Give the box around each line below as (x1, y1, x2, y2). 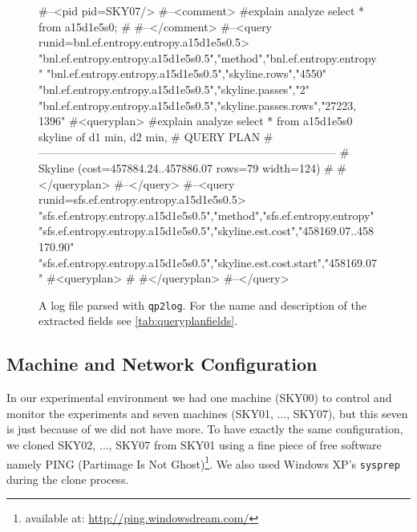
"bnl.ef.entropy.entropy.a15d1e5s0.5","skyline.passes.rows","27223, (38, 96, 357, 113)
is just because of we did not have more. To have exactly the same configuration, (6, 420, 403, 437)
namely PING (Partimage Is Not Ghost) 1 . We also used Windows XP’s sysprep (6, 453, 400, 472)
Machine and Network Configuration (6, 351, 318, 376)
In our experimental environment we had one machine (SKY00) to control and (6, 389, 392, 406)
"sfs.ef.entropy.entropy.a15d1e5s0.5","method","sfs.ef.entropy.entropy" (38, 206, 374, 223)
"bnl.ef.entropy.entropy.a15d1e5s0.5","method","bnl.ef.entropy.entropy (38, 49, 377, 66)
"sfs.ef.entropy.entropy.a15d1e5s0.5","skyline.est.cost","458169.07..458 (38, 222, 374, 239)
